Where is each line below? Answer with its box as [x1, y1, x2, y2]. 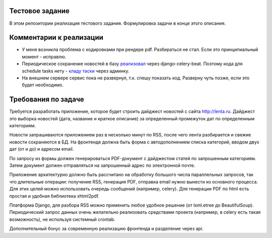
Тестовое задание [9, 7, 70, 15]
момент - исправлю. [22, 54, 66, 60]
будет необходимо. [22, 82, 64, 88]
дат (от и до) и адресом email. [9, 146, 74, 152]
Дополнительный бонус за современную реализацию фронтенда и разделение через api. [9, 225, 203, 232]
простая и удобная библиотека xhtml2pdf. [9, 193, 100, 199]
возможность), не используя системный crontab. [9, 216, 115, 222]
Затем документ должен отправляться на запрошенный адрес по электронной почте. [9, 162, 195, 169]
